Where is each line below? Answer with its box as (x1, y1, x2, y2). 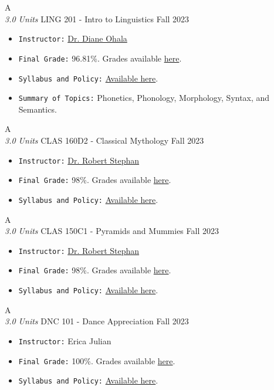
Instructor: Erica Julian (18, 334, 111, 347)
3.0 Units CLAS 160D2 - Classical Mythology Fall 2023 (5, 134, 204, 146)
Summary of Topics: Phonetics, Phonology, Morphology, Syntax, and (18, 91, 270, 104)
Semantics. (18, 103, 57, 115)
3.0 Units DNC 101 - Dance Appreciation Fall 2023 (5, 315, 189, 327)
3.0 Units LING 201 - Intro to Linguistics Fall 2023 (5, 12, 190, 25)
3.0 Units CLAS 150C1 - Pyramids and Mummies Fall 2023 (5, 225, 219, 237)
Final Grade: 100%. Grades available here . (18, 354, 175, 367)
